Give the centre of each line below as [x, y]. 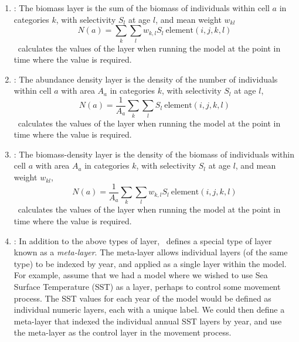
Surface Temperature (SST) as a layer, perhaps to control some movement [147, 287]
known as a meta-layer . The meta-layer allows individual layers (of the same [151, 252]
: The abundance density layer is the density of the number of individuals [146, 79]
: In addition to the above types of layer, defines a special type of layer [143, 240]
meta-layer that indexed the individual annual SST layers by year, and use [148, 321]
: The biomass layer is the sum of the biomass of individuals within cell [142, 8]
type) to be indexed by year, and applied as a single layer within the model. [150, 263]
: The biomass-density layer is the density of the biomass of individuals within [154, 154]
